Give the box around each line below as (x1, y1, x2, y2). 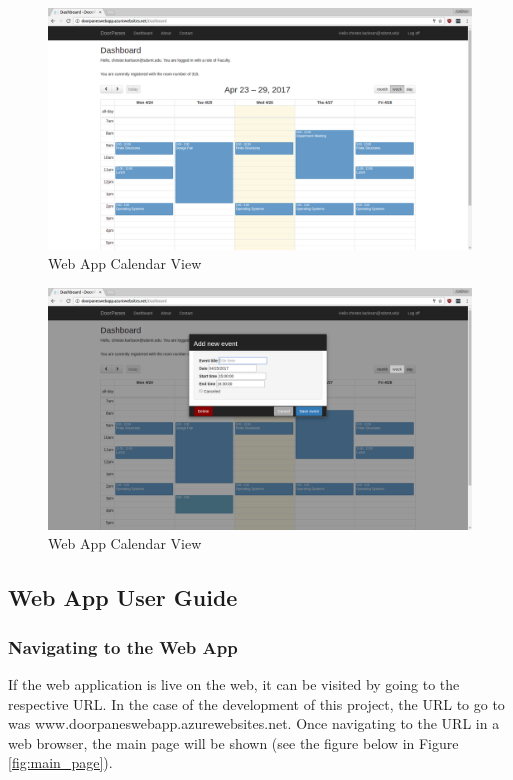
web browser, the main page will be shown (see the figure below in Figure (8, 732, 459, 753)
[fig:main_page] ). (8, 752, 113, 773)
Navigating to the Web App (8, 634, 238, 659)
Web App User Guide (8, 582, 238, 613)
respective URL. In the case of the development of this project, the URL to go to (8, 693, 505, 714)
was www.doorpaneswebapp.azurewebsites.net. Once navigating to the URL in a (8, 713, 500, 734)
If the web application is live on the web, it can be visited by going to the (8, 674, 460, 694)
